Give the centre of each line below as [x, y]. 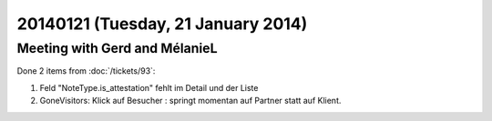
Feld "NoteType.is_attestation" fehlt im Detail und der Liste [149, 87]
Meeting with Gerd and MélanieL [117, 48]
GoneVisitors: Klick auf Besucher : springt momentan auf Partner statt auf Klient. [190, 101]
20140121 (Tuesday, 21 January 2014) [162, 24]
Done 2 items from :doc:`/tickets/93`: [86, 71]
